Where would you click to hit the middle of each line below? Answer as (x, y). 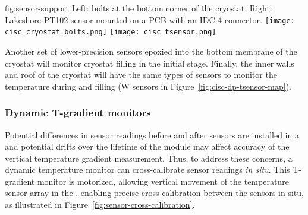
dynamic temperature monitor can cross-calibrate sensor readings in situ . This (147, 170)
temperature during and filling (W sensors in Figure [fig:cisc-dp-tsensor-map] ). (148, 86)
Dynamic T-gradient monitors (78, 113)
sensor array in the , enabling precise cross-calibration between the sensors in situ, (154, 193)
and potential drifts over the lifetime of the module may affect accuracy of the (147, 146)
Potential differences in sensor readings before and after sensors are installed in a (152, 135)
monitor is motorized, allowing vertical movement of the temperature (163, 181)
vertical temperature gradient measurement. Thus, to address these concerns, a (149, 158)
